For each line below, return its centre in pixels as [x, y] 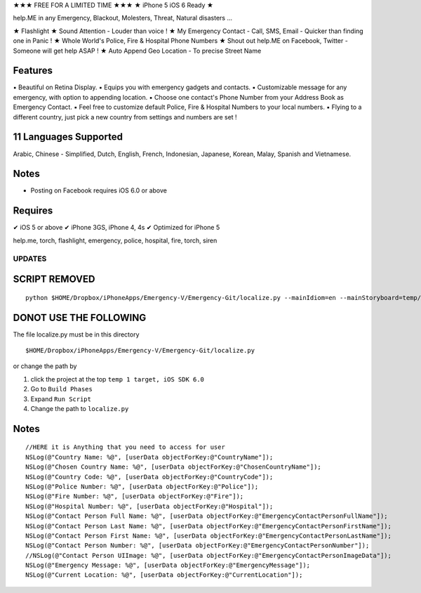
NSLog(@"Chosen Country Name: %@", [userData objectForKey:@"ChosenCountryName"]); [174, 467]
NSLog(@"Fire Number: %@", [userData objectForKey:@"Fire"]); [135, 496]
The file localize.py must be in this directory [76, 334]
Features [33, 71]
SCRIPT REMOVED [54, 279]
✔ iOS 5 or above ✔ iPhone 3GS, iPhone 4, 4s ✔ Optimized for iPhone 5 [116, 228]
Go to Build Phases [61, 389]
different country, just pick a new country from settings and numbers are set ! [125, 117]
